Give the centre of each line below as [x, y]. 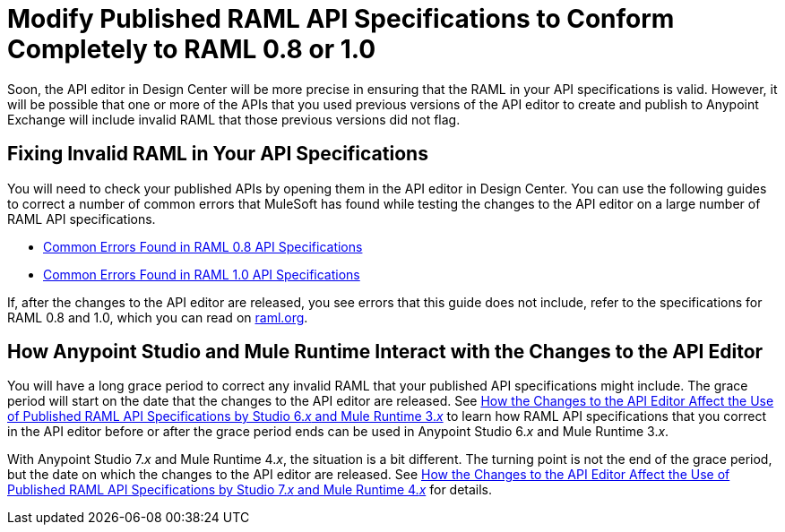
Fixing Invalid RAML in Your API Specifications [218, 154]
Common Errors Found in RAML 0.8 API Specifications [203, 246]
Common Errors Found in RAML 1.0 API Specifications [202, 274]
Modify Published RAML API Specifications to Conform [341, 19]
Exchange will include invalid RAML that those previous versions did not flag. [234, 119]
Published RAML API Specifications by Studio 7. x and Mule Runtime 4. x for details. [250, 490]
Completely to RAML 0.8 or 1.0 [192, 49]
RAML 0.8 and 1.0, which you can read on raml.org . [158, 317]
